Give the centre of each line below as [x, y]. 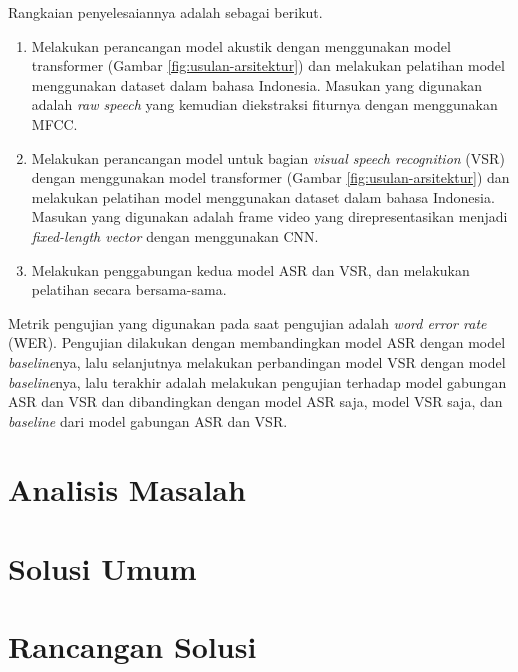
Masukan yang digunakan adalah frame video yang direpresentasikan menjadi [269, 216]
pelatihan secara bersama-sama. [129, 289]
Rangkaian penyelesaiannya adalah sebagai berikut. [165, 12]
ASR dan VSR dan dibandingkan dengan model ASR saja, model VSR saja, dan [255, 401]
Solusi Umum [102, 567]
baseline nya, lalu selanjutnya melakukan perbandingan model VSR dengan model [257, 361]
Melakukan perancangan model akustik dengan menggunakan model [241, 45]
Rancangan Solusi [132, 646]
